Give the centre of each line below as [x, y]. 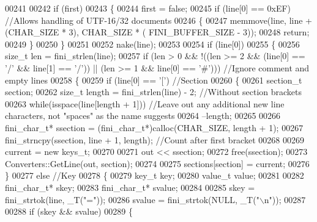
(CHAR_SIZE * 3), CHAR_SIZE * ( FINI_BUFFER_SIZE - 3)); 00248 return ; [157, 32]
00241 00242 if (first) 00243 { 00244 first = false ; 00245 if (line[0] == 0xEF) [148, 8]
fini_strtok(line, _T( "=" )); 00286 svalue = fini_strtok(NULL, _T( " [132, 199]
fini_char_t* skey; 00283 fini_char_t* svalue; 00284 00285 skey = [130, 187]
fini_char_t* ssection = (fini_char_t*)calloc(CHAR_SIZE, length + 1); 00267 [154, 127]
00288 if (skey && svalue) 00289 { [69, 211]
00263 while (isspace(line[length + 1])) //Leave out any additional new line [145, 103]
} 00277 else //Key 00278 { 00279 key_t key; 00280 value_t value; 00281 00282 [155, 175]
